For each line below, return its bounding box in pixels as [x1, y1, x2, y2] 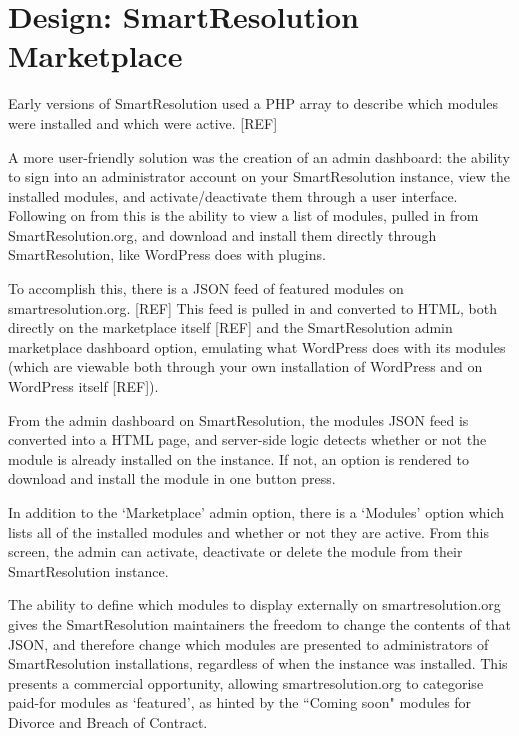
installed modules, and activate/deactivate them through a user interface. [8, 185, 458, 206]
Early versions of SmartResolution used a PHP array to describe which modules [8, 93, 498, 114]
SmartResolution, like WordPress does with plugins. [8, 244, 326, 265]
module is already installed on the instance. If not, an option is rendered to [8, 448, 469, 469]
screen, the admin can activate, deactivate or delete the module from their [8, 541, 463, 562]
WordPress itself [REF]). [8, 376, 159, 397]
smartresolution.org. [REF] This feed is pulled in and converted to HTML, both [8, 297, 497, 318]
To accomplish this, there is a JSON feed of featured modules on [8, 278, 404, 299]
